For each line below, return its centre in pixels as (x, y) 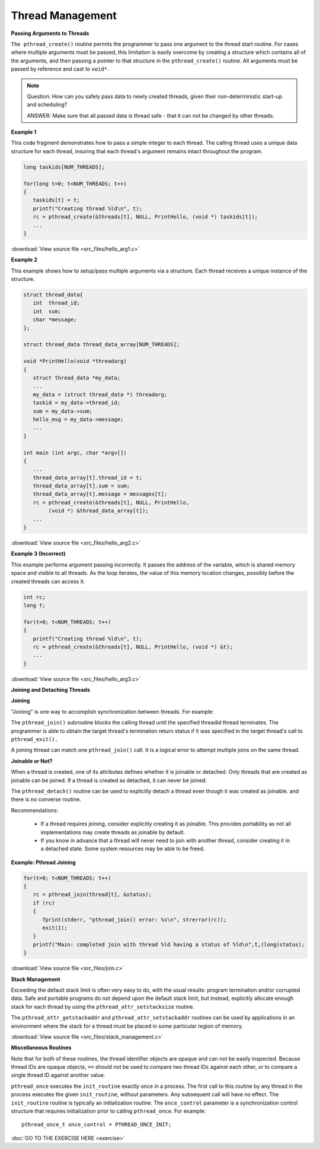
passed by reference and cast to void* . (60, 69)
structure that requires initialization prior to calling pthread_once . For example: (108, 1111)
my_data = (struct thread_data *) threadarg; (100, 394)
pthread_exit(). (35, 740)
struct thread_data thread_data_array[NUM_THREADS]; (102, 345)
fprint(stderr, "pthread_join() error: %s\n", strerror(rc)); (135, 919)
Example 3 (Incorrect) (39, 554)
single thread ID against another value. (58, 1075)
